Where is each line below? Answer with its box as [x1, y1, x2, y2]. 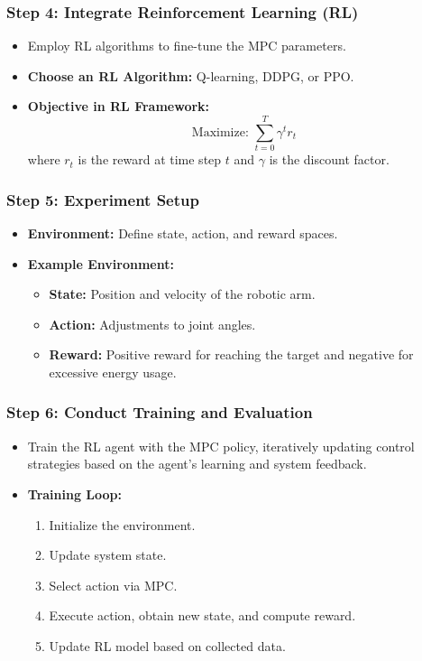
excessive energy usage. [49, 362, 177, 381]
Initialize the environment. [49, 515, 196, 534]
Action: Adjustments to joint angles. [49, 314, 256, 333]
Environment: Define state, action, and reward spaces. [27, 223, 338, 242]
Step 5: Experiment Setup [6, 188, 199, 210]
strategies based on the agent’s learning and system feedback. [27, 454, 367, 473]
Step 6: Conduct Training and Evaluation [6, 401, 313, 424]
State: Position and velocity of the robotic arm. [49, 284, 316, 303]
